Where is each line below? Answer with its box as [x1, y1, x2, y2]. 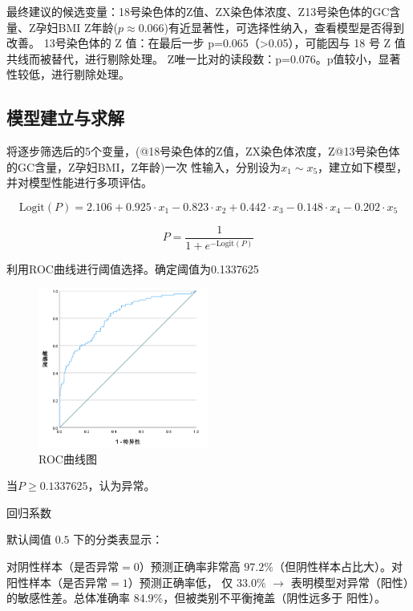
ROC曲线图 [38, 450, 97, 467]
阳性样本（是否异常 [6, 573, 107, 590]
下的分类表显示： [73, 531, 164, 548]
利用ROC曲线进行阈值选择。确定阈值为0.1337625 [6, 261, 259, 277]
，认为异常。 [87, 477, 156, 494]
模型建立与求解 [6, 105, 124, 130]
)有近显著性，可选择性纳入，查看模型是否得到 [164, 18, 405, 35]
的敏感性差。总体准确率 [6, 589, 130, 606]
